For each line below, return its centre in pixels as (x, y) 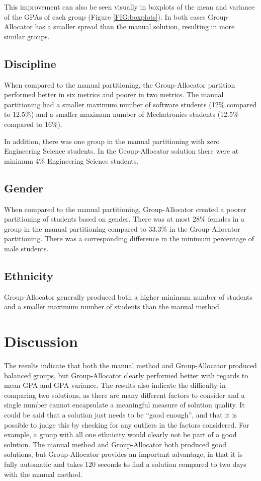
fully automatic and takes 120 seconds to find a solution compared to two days (125, 464)
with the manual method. (43, 474)
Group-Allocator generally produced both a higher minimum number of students (128, 296)
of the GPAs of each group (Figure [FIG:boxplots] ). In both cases (105, 16)
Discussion (41, 341)
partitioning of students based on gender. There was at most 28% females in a (124, 219)
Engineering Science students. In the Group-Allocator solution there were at (121, 151)
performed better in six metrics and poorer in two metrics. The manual (114, 94)
